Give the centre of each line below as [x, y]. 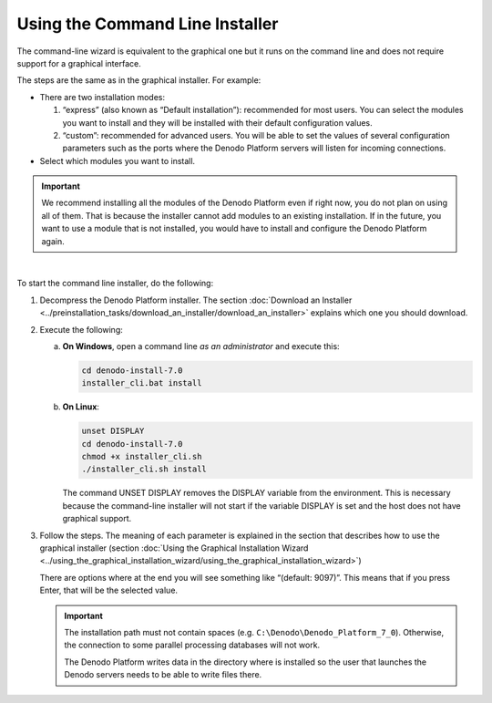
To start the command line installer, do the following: [115, 284]
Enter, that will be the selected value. [108, 590]
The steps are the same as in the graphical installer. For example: [139, 80]
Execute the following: [81, 329]
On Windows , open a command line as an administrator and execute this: [201, 346]
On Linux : [81, 407]
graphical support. [97, 519]
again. [53, 241]
